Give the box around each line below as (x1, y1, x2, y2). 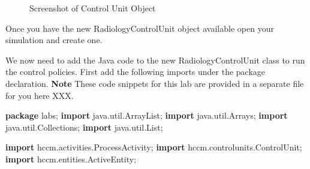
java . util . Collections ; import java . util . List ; (5, 120, 163, 133)
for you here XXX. (5, 89, 74, 101)
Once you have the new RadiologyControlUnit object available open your (5, 22, 274, 34)
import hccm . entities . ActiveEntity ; (5, 152, 137, 165)
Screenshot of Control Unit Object (29, 2, 156, 14)
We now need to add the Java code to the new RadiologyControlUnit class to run (5, 53, 305, 66)
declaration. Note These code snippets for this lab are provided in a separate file (5, 77, 304, 89)
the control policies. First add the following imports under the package (5, 65, 266, 78)
